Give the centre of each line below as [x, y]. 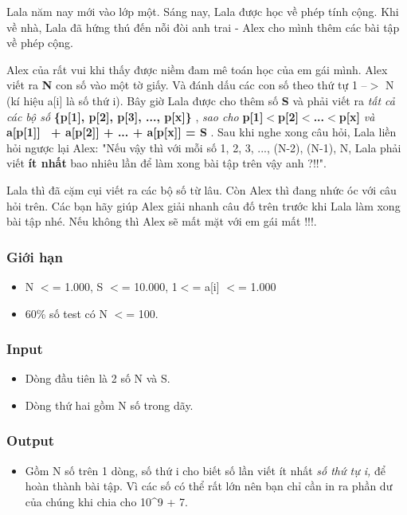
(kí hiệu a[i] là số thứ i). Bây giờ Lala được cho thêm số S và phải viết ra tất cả [201, 100]
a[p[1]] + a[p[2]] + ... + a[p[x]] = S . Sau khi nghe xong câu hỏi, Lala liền [202, 132]
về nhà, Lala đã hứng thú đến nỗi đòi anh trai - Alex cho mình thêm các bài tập [203, 27]
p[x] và [357, 116]
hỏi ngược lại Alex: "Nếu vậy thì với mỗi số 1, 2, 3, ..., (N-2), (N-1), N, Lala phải [204, 147]
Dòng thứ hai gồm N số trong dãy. [109, 405]
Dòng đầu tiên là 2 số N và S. [98, 378]
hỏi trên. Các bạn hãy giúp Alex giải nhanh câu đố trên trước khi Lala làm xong [203, 205]
